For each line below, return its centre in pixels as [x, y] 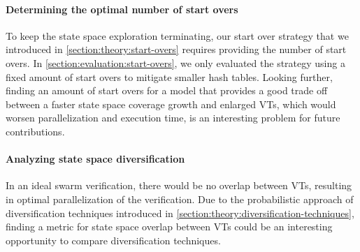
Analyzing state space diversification [95, 159]
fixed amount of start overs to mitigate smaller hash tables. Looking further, [169, 76]
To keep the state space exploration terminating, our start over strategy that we [177, 35]
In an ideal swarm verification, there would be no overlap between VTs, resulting [179, 185]
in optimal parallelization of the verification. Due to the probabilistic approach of [180, 199]
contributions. [35, 131]
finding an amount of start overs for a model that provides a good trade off [167, 90]
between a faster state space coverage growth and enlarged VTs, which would [171, 104]
